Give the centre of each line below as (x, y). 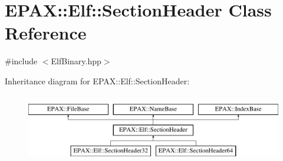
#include (21, 61)
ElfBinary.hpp (76, 61)
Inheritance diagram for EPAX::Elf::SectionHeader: (97, 80)
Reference (46, 33)
